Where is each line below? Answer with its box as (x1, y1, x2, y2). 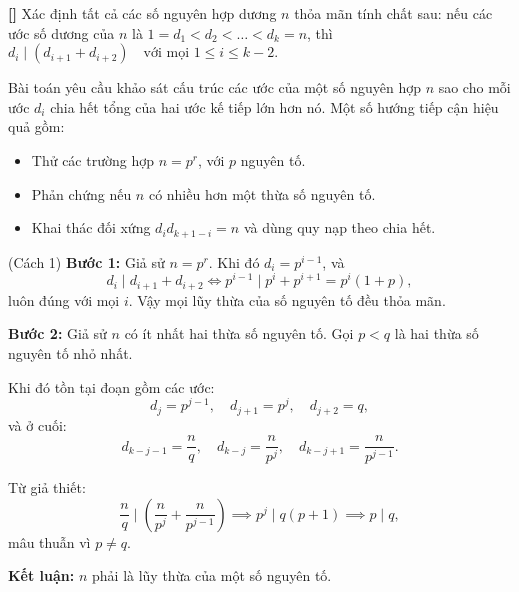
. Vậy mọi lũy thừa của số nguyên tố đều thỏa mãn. (128, 289, 446, 310)
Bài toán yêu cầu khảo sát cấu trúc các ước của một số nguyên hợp (8, 77, 421, 98)
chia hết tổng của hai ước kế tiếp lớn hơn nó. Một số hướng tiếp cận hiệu (50, 96, 499, 117)
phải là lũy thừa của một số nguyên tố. (92, 565, 332, 586)
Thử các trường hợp (31, 149, 154, 170)
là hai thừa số (394, 323, 479, 344)
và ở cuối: (8, 414, 67, 435)
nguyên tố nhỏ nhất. (8, 342, 133, 363)
